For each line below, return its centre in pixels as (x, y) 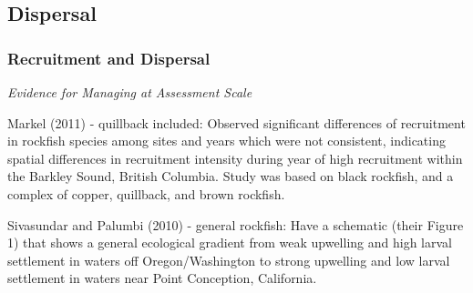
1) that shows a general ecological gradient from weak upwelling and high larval (230, 242)
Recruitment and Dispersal (109, 58)
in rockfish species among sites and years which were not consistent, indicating (226, 141)
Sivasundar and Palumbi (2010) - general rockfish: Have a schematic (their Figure (236, 224)
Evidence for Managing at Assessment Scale (130, 92)
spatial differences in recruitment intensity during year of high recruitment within (235, 158)
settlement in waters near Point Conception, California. (162, 278)
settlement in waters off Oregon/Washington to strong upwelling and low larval (229, 260)
